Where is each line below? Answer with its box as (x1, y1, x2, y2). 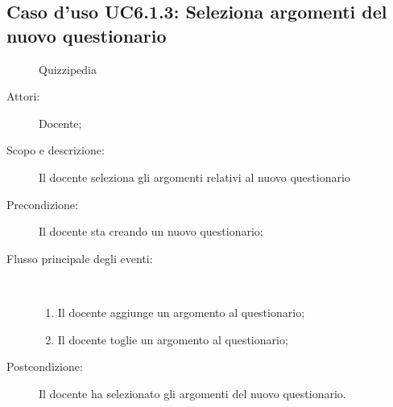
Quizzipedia (39, 60, 97, 77)
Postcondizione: (6, 358, 83, 375)
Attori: (6, 88, 40, 105)
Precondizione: (6, 195, 78, 212)
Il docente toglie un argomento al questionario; (57, 331, 288, 347)
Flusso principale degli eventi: (6, 249, 153, 266)
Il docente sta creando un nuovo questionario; (39, 223, 263, 240)
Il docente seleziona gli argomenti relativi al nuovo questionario (39, 168, 350, 185)
